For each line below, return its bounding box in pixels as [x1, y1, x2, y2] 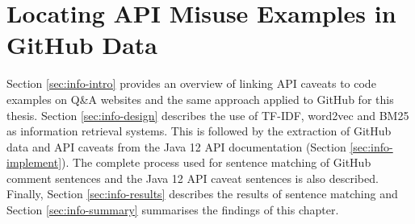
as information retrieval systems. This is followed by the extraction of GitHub [6, 122, 392, 139]
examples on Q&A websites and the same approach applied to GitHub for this [6, 90, 394, 107]
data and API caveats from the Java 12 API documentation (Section [6, 138, 346, 155]
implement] [6, 154, 62, 171]
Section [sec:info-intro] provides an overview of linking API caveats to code [6, 75, 376, 92]
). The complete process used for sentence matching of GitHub [61, 154, 371, 171]
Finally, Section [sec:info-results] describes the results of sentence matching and [6, 185, 398, 202]
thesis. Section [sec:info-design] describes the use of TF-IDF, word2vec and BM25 [6, 106, 409, 123]
